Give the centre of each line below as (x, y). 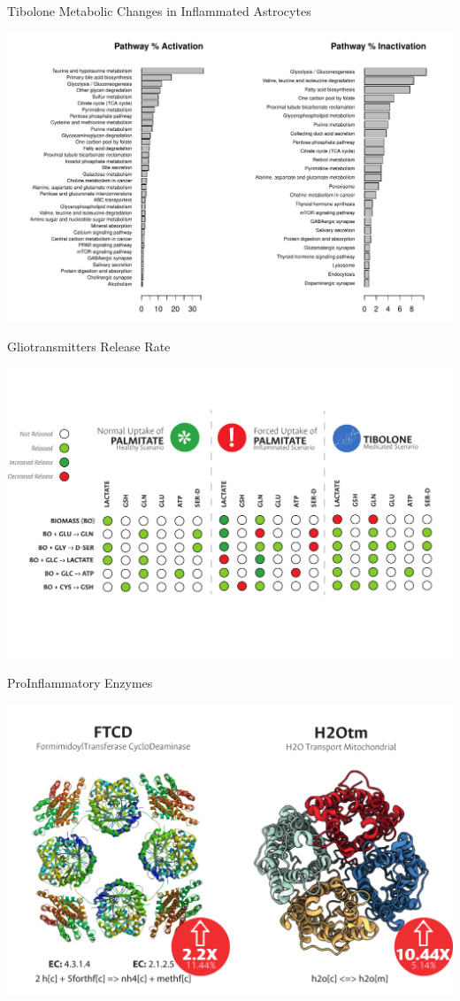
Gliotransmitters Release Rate (89, 346)
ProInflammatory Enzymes (80, 682)
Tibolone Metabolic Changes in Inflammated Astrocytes (159, 11)
